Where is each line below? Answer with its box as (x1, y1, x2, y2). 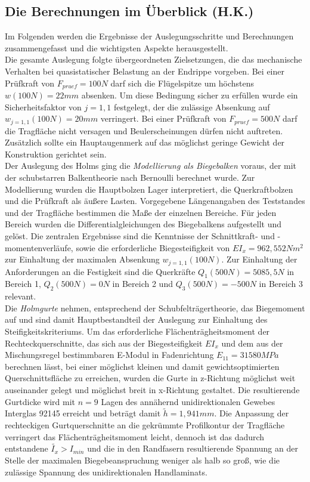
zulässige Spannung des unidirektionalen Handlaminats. (5, 465, 207, 478)
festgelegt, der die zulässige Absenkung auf (113, 100, 270, 113)
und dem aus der (221, 336, 283, 349)
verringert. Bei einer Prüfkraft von (100, 112, 227, 125)
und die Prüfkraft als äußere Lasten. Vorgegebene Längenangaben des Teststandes (5, 194, 305, 207)
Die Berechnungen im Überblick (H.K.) (5, 2, 254, 20)
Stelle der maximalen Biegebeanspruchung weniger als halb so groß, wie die (5, 454, 280, 466)
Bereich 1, (5, 277, 41, 290)
